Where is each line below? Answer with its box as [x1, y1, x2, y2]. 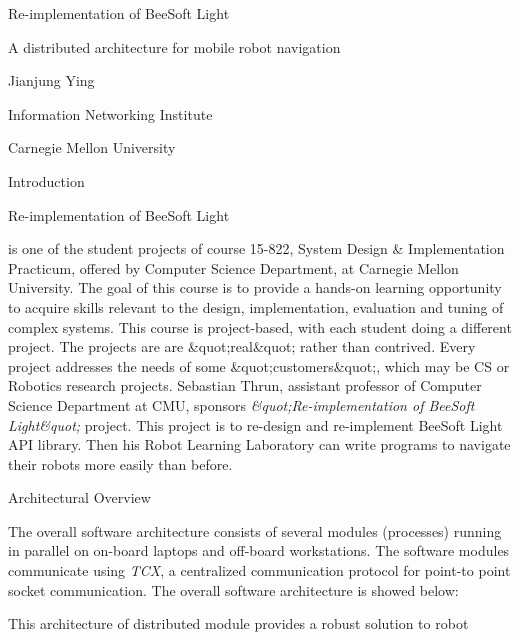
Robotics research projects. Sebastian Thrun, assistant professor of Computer [8, 375, 482, 396]
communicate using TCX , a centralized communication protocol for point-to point [8, 560, 511, 581]
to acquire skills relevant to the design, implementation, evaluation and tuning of [8, 296, 504, 317]
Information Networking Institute [8, 103, 213, 124]
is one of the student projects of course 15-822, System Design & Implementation [8, 238, 505, 259]
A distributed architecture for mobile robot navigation [8, 36, 341, 57]
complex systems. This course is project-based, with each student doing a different [8, 316, 512, 337]
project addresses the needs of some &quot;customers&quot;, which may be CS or [8, 355, 510, 376]
